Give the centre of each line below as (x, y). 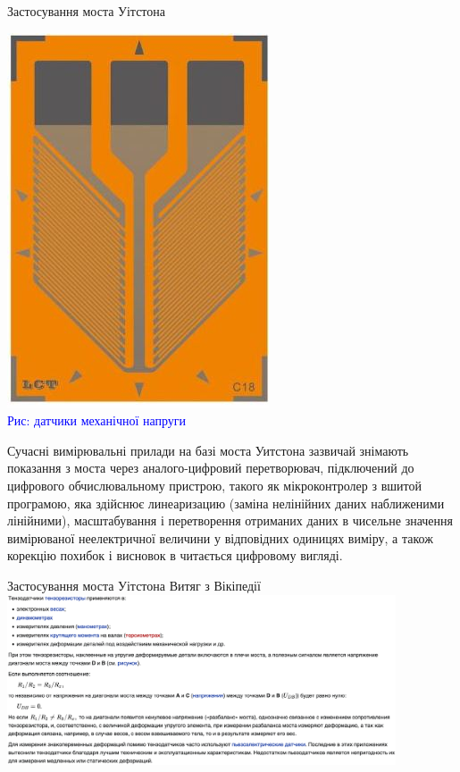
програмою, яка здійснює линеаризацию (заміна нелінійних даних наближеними (226, 503)
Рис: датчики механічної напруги (97, 420)
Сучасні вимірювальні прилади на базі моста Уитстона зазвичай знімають (208, 450)
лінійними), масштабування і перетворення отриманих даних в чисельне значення (230, 520)
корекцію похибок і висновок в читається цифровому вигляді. (175, 555)
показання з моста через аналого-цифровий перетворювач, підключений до (211, 468)
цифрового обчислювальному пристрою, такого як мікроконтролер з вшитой (214, 485)
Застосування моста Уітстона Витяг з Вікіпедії (134, 585)
